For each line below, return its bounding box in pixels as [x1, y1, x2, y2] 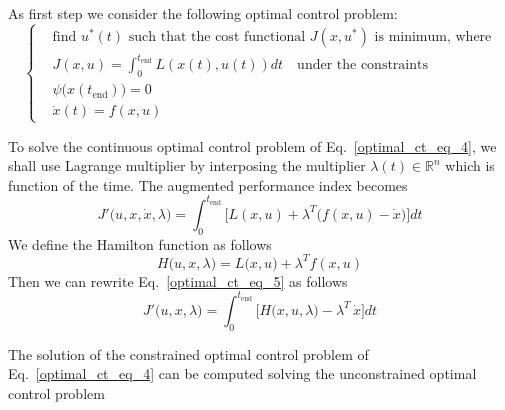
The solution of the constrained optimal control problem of [8, 343, 369, 364]
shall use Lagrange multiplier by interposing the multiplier [8, 155, 366, 176]
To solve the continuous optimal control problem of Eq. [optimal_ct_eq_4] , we [8, 135, 497, 156]
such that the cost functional [128, 29, 306, 44]
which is [445, 155, 495, 176]
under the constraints [297, 58, 428, 73]
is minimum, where [374, 29, 492, 44]
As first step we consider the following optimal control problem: [8, 3, 398, 23]
